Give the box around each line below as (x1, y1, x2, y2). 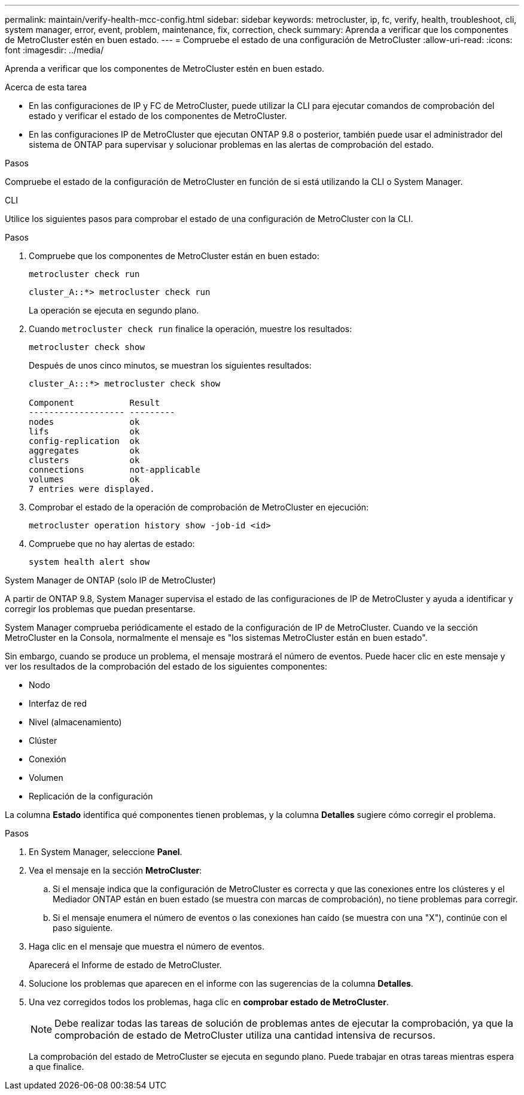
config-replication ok (29, 436, 140, 446)
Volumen (29, 772, 63, 783)
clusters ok (29, 455, 140, 465)
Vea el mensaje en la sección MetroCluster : (29, 865, 202, 875)
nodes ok (29, 417, 140, 427)
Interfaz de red (29, 698, 87, 708)
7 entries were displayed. (29, 484, 155, 494)
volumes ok (29, 474, 140, 484)
